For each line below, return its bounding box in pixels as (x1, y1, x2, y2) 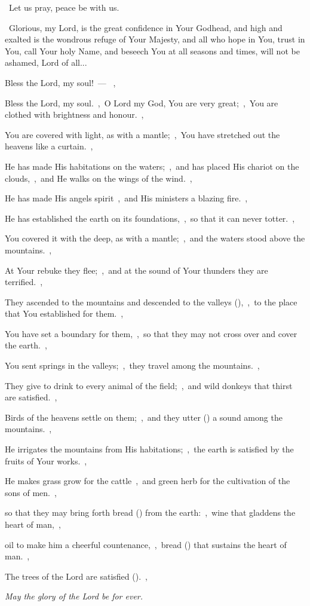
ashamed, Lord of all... (5, 56, 87, 69)
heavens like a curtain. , (5, 140, 93, 152)
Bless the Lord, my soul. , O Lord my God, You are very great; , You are (5, 96, 278, 109)
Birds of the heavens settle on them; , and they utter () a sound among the (5, 411, 283, 423)
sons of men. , (5, 486, 57, 498)
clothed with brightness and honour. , (5, 108, 144, 121)
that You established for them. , (5, 307, 124, 320)
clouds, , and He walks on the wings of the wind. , (5, 172, 192, 184)
